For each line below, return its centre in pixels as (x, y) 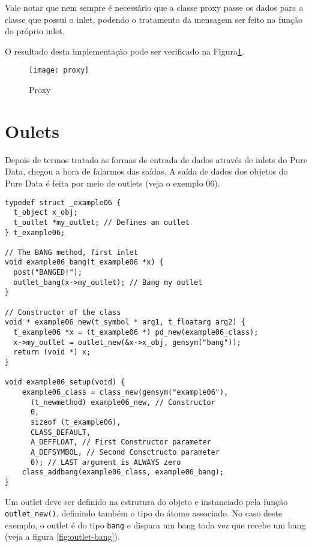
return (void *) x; (52, 352)
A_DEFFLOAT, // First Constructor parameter (121, 442)
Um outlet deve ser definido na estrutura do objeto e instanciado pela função (146, 501)
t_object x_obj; (46, 213)
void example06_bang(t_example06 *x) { (84, 262)
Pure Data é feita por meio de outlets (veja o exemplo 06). (112, 183)
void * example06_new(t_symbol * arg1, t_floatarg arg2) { (125, 322)
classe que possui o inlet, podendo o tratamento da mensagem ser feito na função (154, 19)
